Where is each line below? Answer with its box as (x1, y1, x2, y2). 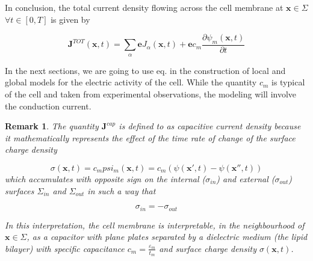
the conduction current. (5, 99, 91, 112)
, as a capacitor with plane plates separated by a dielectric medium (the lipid (26, 230, 308, 243)
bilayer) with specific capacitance (5, 242, 125, 254)
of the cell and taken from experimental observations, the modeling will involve (5, 88, 297, 100)
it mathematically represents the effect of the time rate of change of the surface (5, 131, 296, 144)
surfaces (5, 184, 34, 197)
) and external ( (216, 172, 275, 185)
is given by (51, 13, 90, 25)
